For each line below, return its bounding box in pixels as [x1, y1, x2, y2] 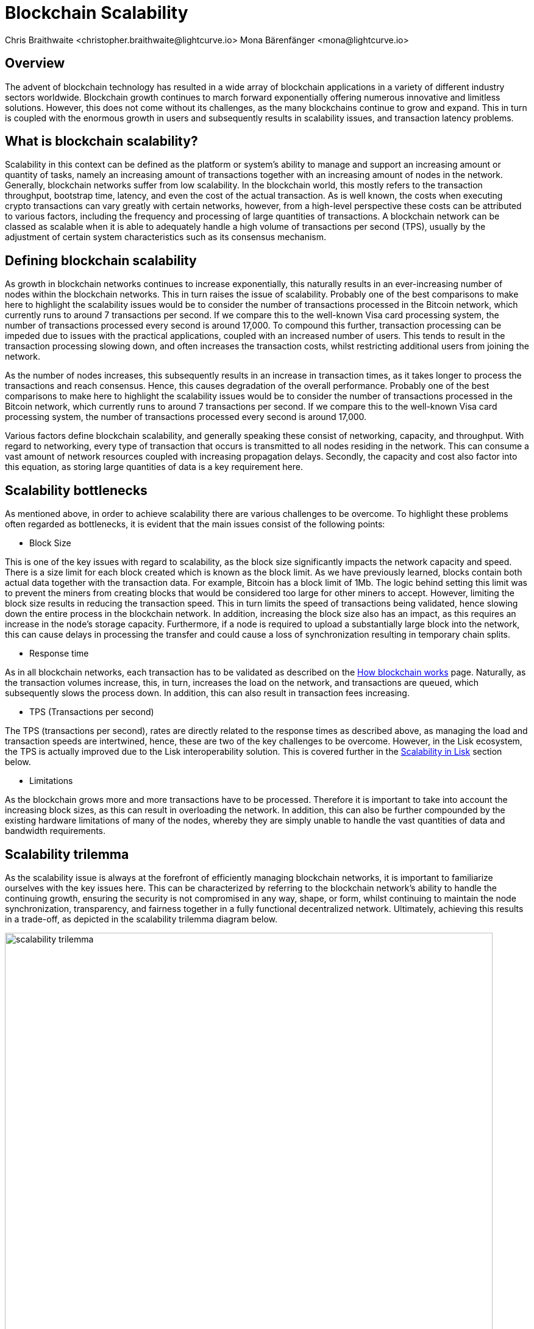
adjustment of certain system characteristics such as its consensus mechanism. [5, 232, 326, 243]
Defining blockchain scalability [5, 252, 197, 268]
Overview [5, 55, 65, 71]
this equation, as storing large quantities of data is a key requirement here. [5, 461, 303, 472]
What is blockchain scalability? [5, 134, 198, 149]
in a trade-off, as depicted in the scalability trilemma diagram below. [5, 913, 277, 924]
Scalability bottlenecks [5, 482, 148, 498]
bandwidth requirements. [5, 825, 106, 836]
